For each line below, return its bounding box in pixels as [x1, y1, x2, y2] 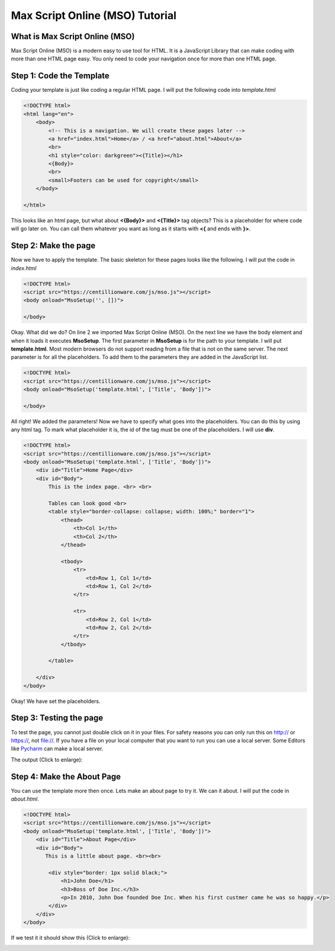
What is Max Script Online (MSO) [11, 31, 135, 41]
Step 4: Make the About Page [11, 772, 121, 782]
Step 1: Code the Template [11, 71, 109, 81]
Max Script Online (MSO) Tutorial [11, 9, 177, 22]
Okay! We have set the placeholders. [11, 698, 101, 705]
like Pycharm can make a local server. [11, 745, 104, 752]
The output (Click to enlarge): [11, 756, 83, 763]
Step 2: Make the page [11, 240, 96, 251]
